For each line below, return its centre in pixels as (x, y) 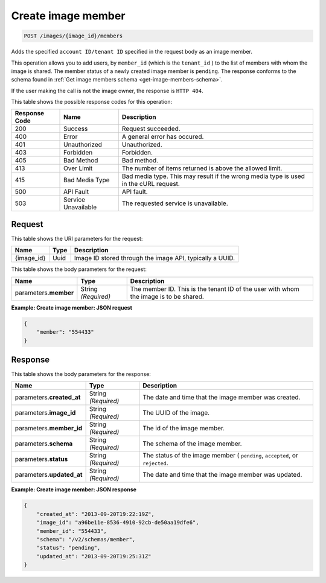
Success (76, 129)
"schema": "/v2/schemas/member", (86, 539)
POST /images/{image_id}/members (73, 36)
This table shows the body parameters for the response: (81, 374)
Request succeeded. (151, 129)
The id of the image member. (184, 428)
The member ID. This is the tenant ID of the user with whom (215, 288)
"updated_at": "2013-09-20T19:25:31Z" (94, 556)
